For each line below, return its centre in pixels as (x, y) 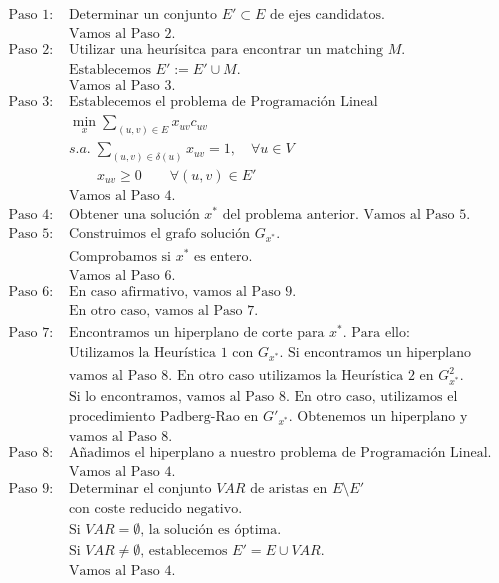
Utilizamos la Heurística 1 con (161, 352)
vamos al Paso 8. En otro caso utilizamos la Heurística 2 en (251, 376)
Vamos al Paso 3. (122, 86)
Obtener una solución (134, 215)
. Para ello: (376, 333)
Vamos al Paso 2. (122, 34)
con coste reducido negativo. (155, 508)
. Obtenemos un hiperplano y (378, 416)
